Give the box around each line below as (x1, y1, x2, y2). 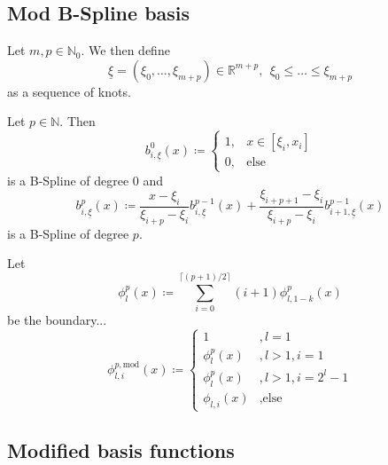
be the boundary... (7, 311, 107, 329)
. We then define (81, 41, 170, 59)
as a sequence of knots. (7, 82, 131, 100)
